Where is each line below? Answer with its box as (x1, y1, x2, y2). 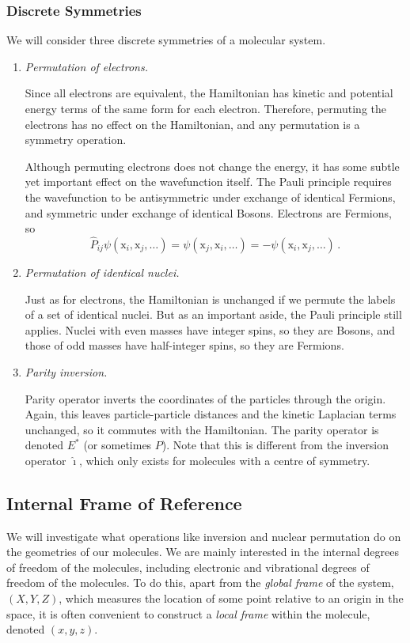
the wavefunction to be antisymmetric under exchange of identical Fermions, (25, 188, 396, 205)
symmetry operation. (25, 131, 127, 148)
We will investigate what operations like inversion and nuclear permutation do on (6, 528, 401, 544)
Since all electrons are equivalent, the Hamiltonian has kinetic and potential (25, 85, 393, 101)
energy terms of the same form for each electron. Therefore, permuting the (25, 100, 386, 116)
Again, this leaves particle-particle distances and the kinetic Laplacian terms (25, 406, 397, 422)
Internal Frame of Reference (6, 490, 242, 515)
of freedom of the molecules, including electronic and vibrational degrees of (6, 558, 370, 575)
